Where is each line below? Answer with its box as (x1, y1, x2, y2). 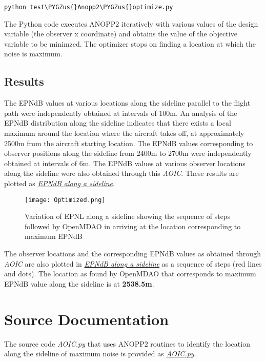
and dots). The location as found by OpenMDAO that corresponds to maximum (4, 268, 256, 279)
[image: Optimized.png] (25, 196, 106, 204)
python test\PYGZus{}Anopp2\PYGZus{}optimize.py (4, 4, 173, 11)
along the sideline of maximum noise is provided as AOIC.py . (4, 348, 196, 359)
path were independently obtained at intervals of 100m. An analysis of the (4, 107, 237, 118)
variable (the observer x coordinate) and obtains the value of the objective (4, 28, 237, 39)
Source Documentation (4, 308, 169, 329)
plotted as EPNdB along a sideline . (4, 177, 115, 188)
